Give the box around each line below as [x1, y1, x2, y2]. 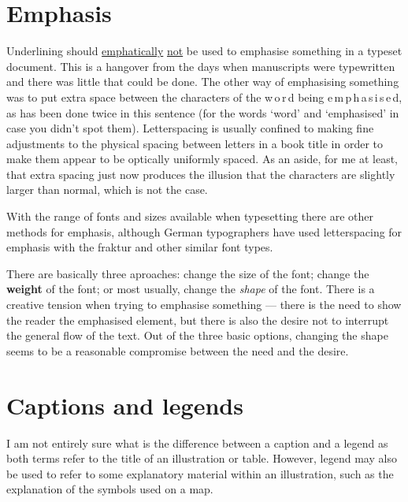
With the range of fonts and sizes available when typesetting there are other [6, 208, 373, 225]
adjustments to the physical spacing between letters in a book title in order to [6, 135, 384, 151]
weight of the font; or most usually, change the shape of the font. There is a [6, 281, 375, 297]
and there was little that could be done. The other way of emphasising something [6, 73, 399, 90]
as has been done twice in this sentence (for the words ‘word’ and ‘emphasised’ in [6, 104, 399, 121]
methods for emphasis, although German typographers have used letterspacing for [6, 223, 402, 240]
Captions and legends [6, 389, 243, 421]
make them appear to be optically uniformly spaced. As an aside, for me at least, [6, 151, 399, 167]
